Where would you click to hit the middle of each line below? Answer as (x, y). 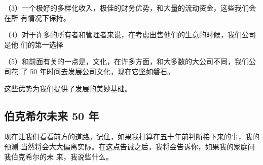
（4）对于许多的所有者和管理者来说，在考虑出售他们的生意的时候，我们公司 (130, 35)
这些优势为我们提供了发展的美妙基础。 (68, 88)
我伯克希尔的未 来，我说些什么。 (59, 156)
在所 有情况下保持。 (37, 17)
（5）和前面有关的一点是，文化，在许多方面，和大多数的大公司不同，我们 (126, 61)
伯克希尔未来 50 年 (52, 115)
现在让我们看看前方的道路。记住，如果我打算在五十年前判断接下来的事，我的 (132, 136)
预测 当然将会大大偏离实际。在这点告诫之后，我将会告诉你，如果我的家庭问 (129, 146)
